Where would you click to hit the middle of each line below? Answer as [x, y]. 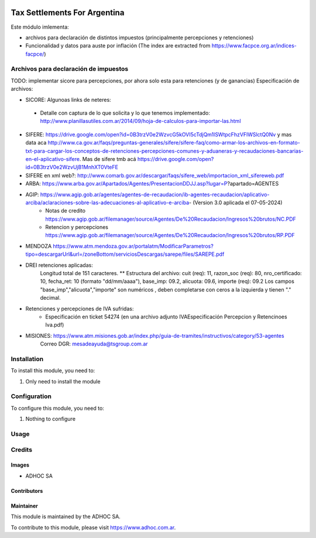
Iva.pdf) [55, 325]
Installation [27, 359]
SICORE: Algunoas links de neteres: [68, 100]
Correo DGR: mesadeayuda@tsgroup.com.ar [94, 344]
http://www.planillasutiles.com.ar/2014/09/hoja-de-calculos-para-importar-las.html [140, 121]
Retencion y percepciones [77, 227]
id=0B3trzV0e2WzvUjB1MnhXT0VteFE [72, 167]
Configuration [31, 396]
